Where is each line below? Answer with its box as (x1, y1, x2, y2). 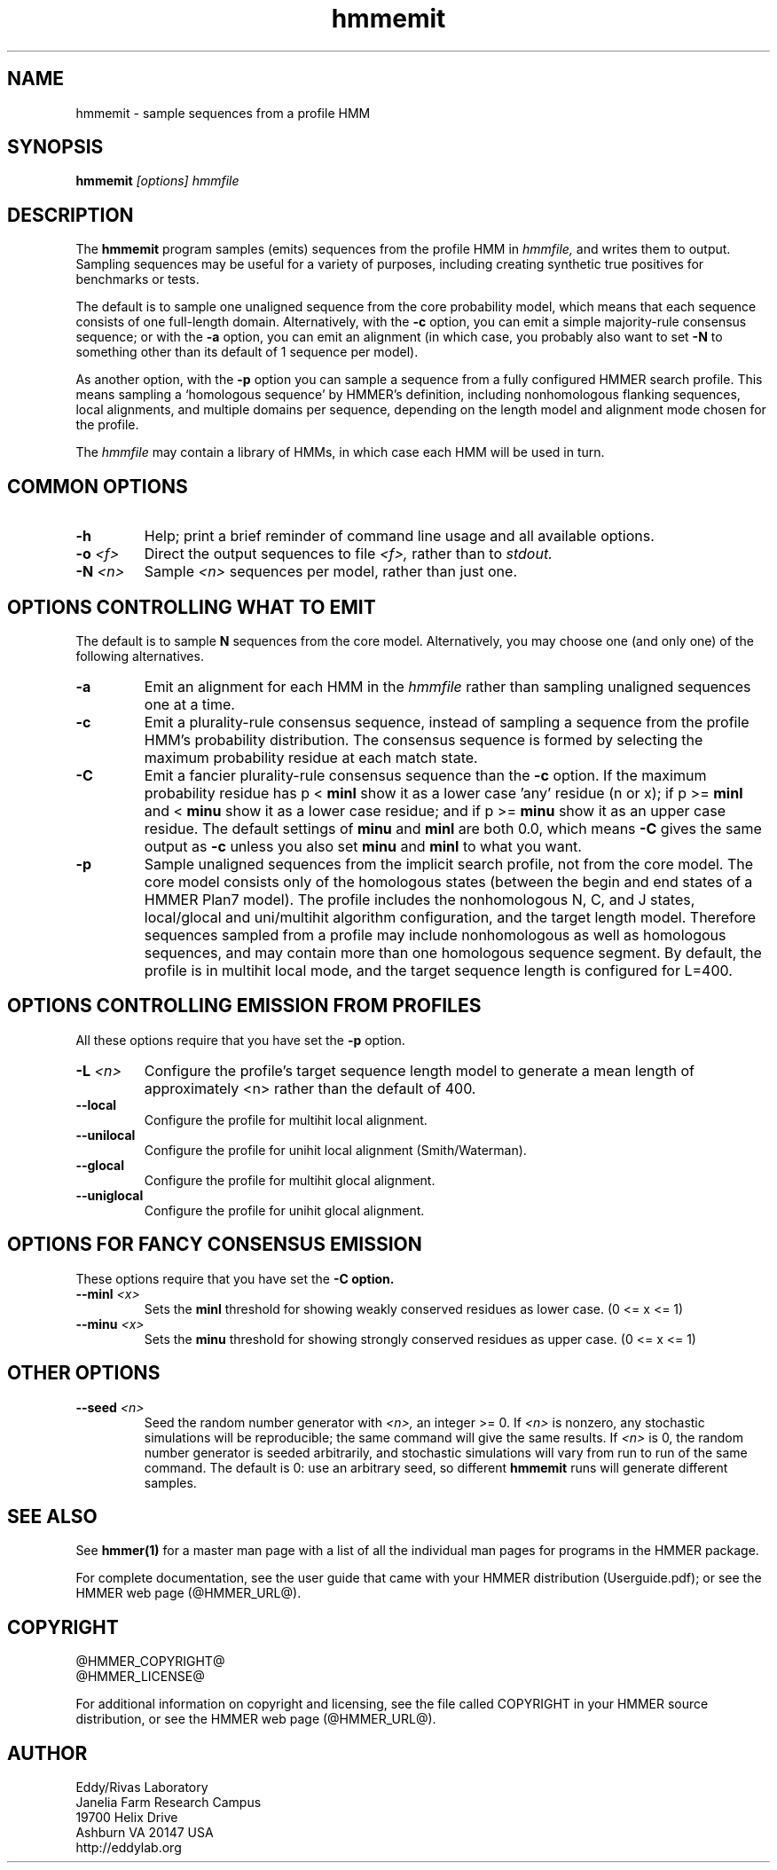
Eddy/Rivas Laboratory (75, 1780, 208, 1795)
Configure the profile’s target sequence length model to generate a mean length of (144, 1061, 695, 1080)
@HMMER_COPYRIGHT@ (75, 1654, 225, 1670)
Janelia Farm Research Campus (75, 1795, 262, 1811)
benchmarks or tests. (75, 271, 200, 287)
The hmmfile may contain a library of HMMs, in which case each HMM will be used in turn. (75, 444, 605, 460)
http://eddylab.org (75, 1840, 182, 1856)
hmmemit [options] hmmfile (75, 173, 239, 189)
